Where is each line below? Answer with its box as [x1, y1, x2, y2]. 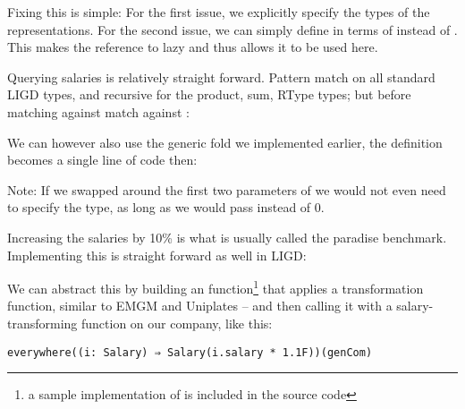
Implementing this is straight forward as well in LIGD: [7, 245, 307, 264]
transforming [7, 313, 78, 332]
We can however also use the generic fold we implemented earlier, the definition [7, 132, 443, 151]
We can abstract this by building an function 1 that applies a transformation [7, 277, 424, 297]
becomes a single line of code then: [7, 150, 198, 169]
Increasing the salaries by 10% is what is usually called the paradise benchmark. [7, 227, 447, 246]
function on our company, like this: [81, 313, 273, 332]
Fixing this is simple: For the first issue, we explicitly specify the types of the [7, 3, 430, 21]
